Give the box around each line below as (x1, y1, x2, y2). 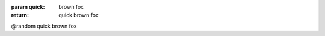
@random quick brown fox (11, 22, 77, 30)
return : (11, 12, 29, 19)
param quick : (11, 4, 45, 10)
